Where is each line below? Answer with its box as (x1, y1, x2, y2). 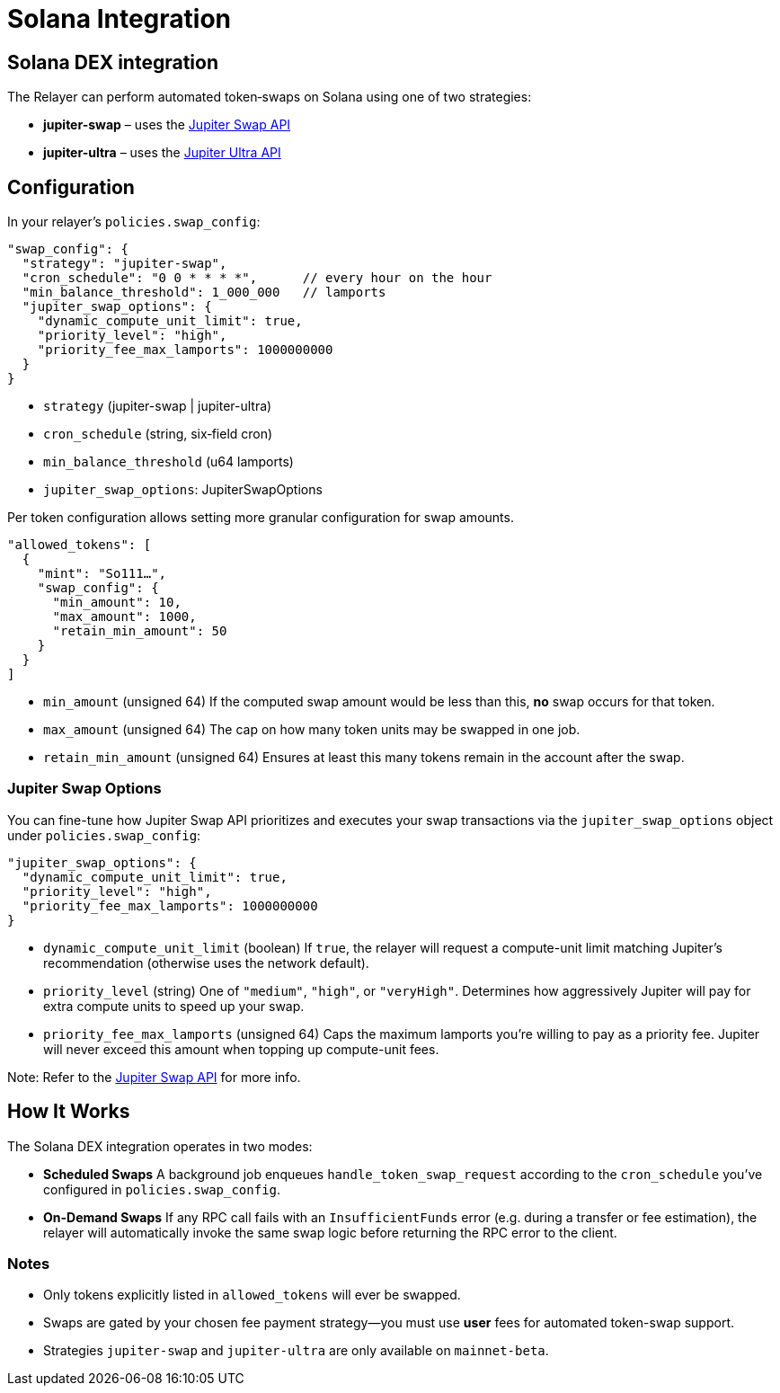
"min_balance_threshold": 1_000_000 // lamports (22, 285, 386, 300)
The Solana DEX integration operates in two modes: (7, 1138, 313, 1154)
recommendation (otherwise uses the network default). (43, 954, 369, 971)
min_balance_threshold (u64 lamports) (43, 454, 294, 470)
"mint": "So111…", (37, 566, 167, 581)
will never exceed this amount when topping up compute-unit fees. (43, 1041, 439, 1057)
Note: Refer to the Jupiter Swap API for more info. (7, 1069, 301, 1085)
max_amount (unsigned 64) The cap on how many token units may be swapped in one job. (43, 722, 581, 738)
